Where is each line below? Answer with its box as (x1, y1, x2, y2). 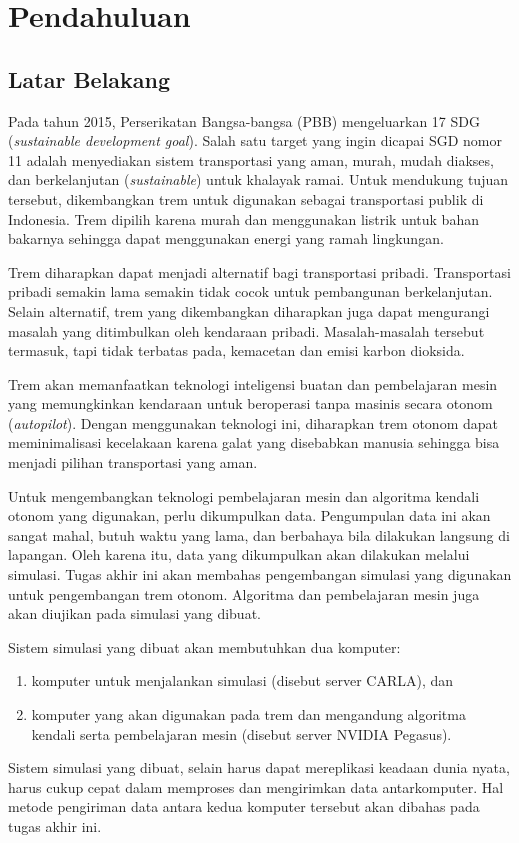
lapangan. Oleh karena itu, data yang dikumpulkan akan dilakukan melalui (8, 544, 470, 565)
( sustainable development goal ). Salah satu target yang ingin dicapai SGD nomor (8, 130, 502, 151)
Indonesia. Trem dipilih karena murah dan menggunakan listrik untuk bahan (8, 208, 479, 229)
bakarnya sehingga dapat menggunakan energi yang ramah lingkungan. (8, 228, 444, 249)
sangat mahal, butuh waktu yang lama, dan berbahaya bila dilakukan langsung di (8, 524, 510, 545)
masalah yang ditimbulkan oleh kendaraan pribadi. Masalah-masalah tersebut (8, 320, 485, 341)
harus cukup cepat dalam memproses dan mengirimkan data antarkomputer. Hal (8, 776, 504, 797)
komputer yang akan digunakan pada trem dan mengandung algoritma (31, 704, 466, 725)
